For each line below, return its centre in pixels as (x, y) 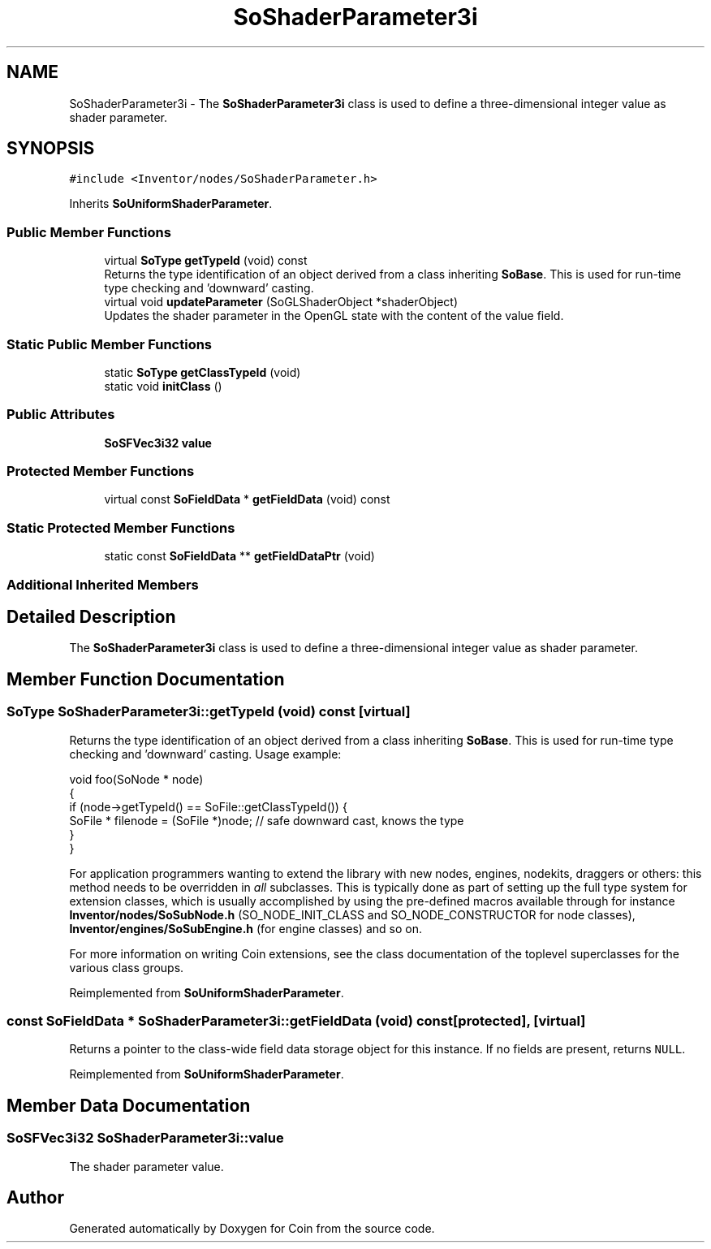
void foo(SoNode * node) (136, 779)
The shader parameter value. (147, 1166)
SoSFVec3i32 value (158, 443)
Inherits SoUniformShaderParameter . (171, 204)
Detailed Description (91, 616)
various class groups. (127, 967)
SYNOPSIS (51, 149)
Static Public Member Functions (110, 344)
